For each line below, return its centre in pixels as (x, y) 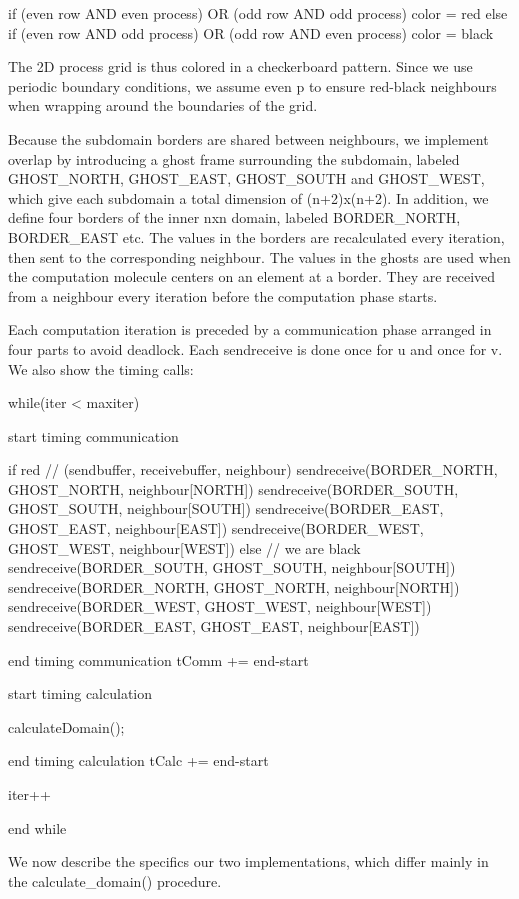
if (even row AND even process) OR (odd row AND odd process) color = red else (258, 13)
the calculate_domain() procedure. (115, 880)
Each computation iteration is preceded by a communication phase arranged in (250, 329)
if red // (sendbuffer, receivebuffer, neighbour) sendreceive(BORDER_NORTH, (253, 469)
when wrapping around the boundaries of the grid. (163, 105)
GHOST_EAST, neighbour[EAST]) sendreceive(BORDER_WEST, (216, 528)
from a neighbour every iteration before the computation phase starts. (223, 295)
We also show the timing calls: (101, 368)
